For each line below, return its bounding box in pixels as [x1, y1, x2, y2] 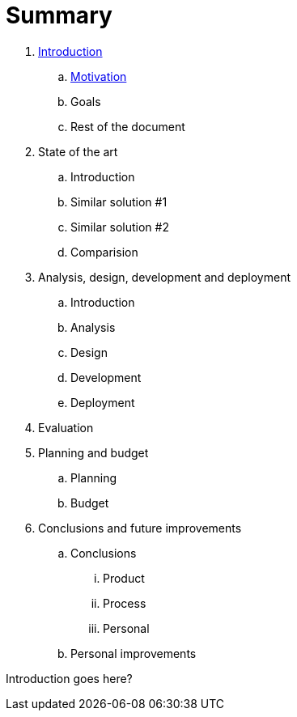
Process [103, 596, 146, 610]
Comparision [70, 244, 138, 259]
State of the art [38, 144, 118, 159]
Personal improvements [70, 646, 197, 660]
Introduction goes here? [6, 671, 133, 685]
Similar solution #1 [70, 194, 168, 209]
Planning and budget [38, 445, 149, 460]
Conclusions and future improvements [38, 520, 242, 535]
